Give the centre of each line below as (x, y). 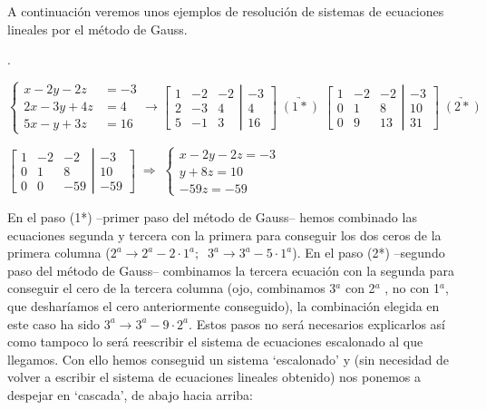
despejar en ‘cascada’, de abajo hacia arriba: (130, 394)
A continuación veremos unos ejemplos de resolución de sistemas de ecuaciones (226, 11)
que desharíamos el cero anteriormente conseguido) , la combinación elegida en (224, 305)
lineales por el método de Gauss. (97, 29)
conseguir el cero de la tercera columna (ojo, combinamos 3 (172, 288)
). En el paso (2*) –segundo (369, 253)
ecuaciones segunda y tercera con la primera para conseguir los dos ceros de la (224, 234)
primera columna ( (59, 253)
